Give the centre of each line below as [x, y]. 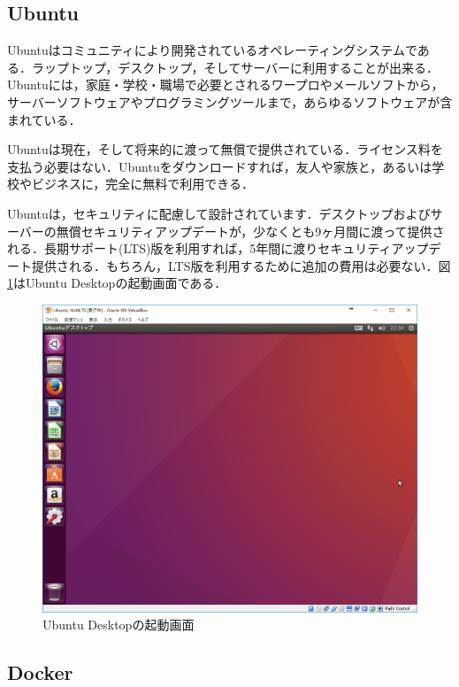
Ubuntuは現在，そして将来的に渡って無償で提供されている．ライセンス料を [225, 149]
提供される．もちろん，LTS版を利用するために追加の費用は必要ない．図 [241, 265]
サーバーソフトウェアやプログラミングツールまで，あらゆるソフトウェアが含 [230, 101]
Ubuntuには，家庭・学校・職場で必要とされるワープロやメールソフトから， [226, 85]
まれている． [44, 119]
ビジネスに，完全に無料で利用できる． [143, 184]
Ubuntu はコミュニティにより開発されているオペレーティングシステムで [212, 50]
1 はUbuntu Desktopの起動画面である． [117, 283]
